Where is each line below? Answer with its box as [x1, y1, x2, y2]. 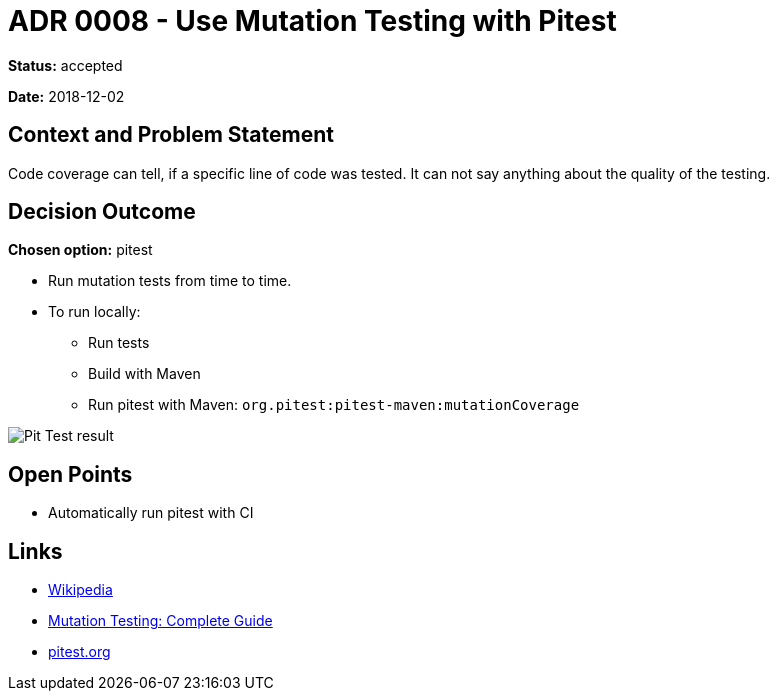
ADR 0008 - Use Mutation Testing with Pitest [8, 4, 617, 38]
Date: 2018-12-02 [8, 87, 125, 105]
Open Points [8, 461, 133, 487]
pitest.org [48, 643, 111, 661]
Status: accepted [8, 56, 123, 74]
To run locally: [48, 303, 141, 321]
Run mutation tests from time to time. [48, 272, 292, 290]
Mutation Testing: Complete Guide [48, 612, 273, 630]
